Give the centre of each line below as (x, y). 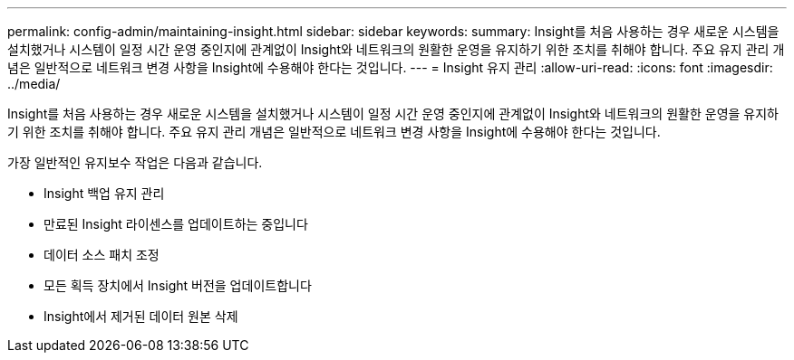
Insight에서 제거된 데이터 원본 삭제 (141, 316)
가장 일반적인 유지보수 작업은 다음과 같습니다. (135, 162)
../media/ (34, 84)
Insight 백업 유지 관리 (104, 193)
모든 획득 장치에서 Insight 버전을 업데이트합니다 (178, 285)
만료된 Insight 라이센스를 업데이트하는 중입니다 (176, 224)
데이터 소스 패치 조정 (102, 255)
